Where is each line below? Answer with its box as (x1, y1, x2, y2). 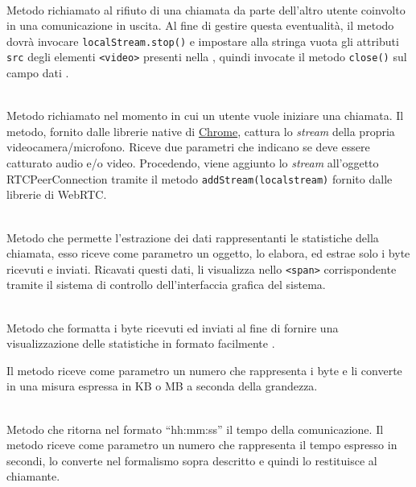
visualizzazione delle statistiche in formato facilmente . (6, 335, 275, 352)
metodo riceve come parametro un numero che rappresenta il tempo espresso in (6, 436, 397, 453)
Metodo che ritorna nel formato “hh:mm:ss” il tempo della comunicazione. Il (6, 420, 384, 437)
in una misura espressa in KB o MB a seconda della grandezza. (6, 378, 318, 394)
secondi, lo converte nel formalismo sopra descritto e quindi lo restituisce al (6, 452, 377, 468)
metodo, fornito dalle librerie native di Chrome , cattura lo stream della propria (6, 122, 395, 139)
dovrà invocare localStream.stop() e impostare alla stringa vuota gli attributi (6, 32, 399, 49)
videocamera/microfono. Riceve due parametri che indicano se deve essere (6, 138, 370, 155)
